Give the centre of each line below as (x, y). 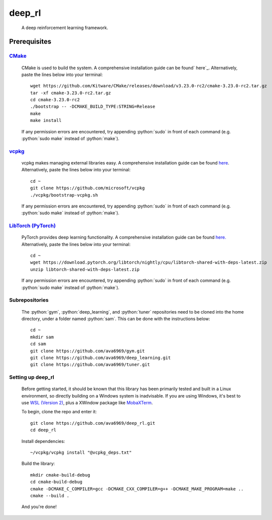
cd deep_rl (43, 430)
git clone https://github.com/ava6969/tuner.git (90, 365)
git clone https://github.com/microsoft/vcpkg (88, 188)
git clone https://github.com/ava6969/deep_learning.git (101, 358)
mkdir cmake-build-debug (60, 475)
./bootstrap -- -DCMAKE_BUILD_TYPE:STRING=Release (93, 107)
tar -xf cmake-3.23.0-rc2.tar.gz (71, 93)
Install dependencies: (43, 441)
